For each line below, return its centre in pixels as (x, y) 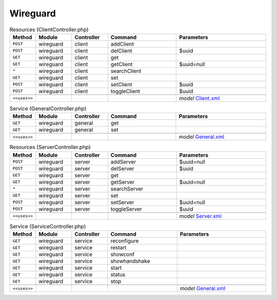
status (118, 275)
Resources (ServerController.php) (50, 147)
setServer (122, 202)
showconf (123, 254)
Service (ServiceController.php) (48, 226)
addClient (122, 44)
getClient (122, 64)
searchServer (127, 189)
